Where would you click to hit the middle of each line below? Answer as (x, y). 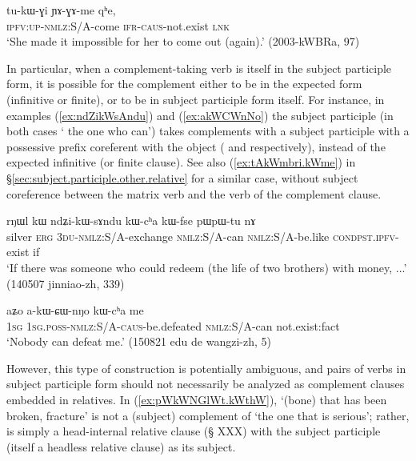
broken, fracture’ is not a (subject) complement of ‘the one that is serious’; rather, (208, 415)
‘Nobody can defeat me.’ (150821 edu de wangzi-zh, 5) (139, 341)
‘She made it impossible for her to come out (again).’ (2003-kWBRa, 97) (183, 41)
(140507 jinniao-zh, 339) (66, 283)
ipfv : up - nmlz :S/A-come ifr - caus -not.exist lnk (118, 25)
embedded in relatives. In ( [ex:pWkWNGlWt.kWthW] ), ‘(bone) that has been (197, 400)
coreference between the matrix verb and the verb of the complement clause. (194, 193)
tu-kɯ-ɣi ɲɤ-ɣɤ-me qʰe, (61, 10)
